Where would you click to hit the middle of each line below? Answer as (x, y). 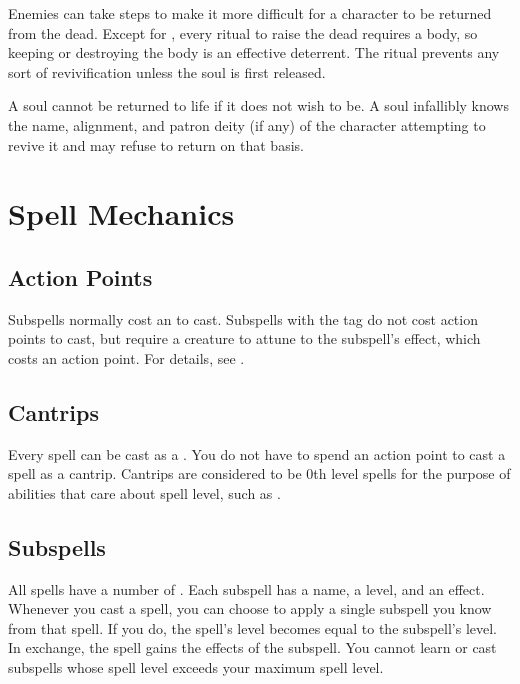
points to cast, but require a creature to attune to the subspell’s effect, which (244, 338)
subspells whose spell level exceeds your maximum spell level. (196, 667)
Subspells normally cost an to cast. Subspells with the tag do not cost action (243, 318)
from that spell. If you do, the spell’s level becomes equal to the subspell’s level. (252, 627)
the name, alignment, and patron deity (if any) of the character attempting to (247, 124)
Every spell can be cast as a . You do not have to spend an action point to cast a (257, 453)
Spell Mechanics (121, 213)
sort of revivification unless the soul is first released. (167, 71)
